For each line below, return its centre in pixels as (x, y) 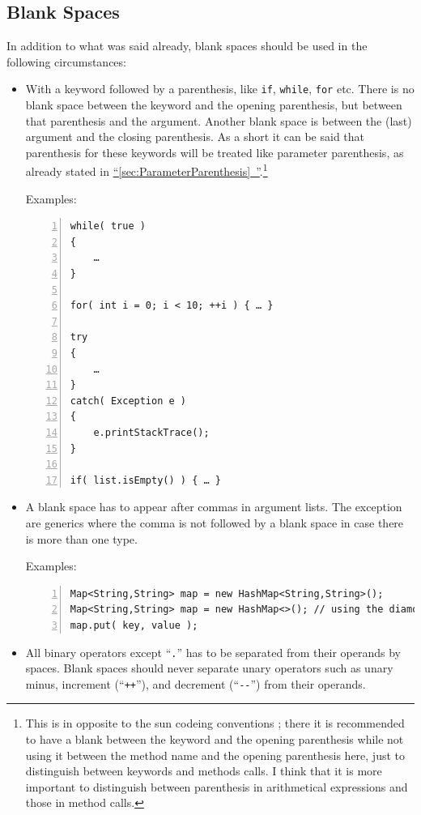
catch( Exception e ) (128, 401)
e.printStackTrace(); (151, 432)
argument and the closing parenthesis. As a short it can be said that (195, 137)
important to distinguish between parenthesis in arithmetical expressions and (217, 786)
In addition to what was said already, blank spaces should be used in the (187, 46)
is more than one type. (81, 538)
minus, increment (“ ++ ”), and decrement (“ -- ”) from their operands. (196, 683)
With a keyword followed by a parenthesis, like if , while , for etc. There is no (220, 89)
